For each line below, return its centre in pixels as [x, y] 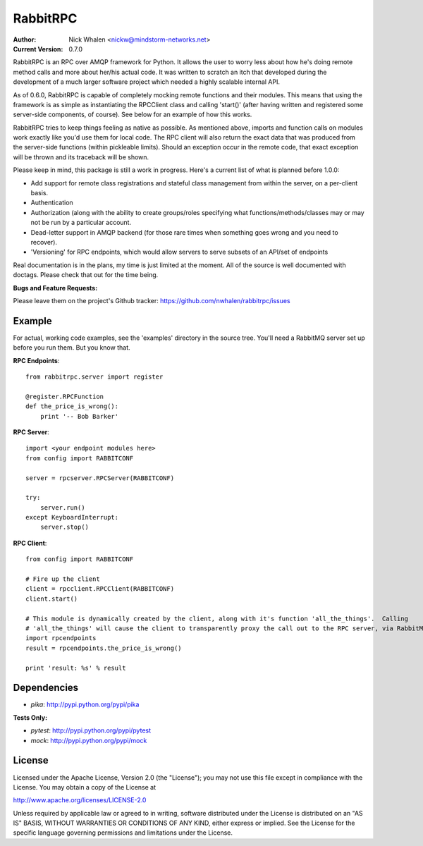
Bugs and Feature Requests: [55, 288]
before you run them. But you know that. [72, 348]
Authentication [52, 203]
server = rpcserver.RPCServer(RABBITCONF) [100, 478]
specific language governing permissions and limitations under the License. [123, 833]
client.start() [52, 599]
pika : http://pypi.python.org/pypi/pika [85, 704]
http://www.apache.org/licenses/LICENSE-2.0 [80, 800]
